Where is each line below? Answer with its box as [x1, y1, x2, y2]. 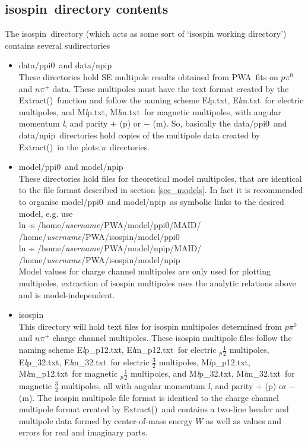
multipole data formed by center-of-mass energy [18, 414, 193, 427]
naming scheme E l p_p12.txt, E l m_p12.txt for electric [18, 343, 217, 356]
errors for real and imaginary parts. [18, 426, 148, 438]
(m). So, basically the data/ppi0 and [153, 117, 287, 130]
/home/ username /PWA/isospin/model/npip [18, 253, 180, 266]
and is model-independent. [18, 288, 115, 301]
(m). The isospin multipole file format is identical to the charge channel [18, 391, 279, 403]
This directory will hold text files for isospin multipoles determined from [18, 320, 282, 332]
